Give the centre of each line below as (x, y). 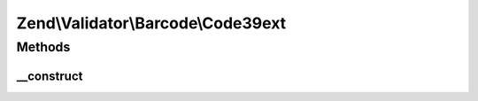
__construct (50, 76)
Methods (43, 47)
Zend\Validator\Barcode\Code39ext (151, 23)
